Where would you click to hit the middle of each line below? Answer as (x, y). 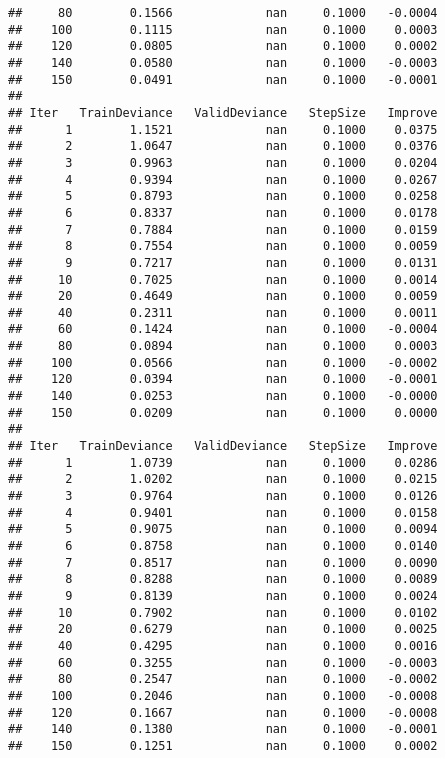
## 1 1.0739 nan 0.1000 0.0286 (223, 462)
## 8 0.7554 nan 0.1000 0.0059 (223, 246)
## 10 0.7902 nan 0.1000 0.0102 (223, 612)
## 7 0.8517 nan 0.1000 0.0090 (223, 562)
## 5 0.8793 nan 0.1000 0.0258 (223, 196)
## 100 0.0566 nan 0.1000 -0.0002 (223, 362)
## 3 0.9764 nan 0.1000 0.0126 (223, 496)
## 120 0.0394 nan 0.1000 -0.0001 (223, 379)
